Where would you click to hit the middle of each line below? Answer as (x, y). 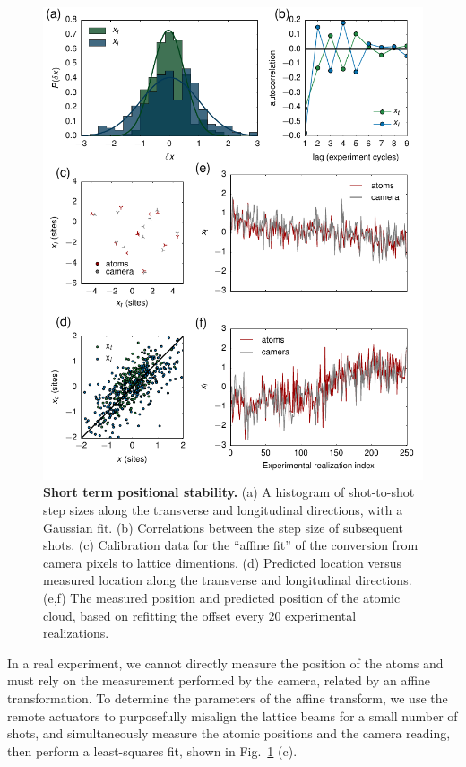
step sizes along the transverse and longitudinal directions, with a (223, 510)
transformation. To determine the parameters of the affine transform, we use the (228, 698)
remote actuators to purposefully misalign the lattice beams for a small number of (233, 715)
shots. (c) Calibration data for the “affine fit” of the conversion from (231, 545)
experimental (321, 615)
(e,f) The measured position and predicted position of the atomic (222, 598)
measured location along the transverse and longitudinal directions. (228, 580)
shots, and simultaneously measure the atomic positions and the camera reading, (229, 733)
